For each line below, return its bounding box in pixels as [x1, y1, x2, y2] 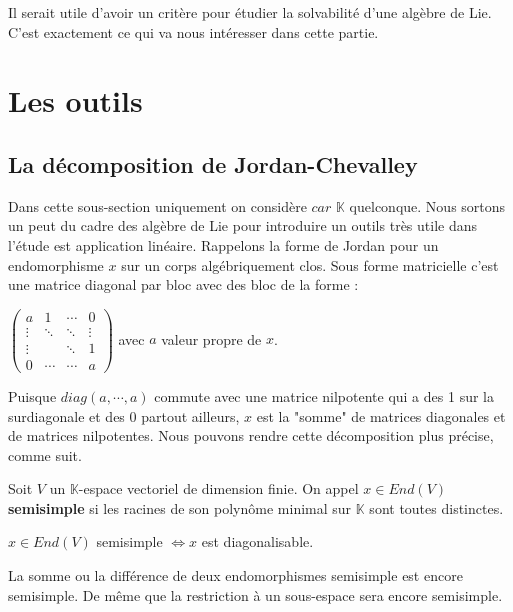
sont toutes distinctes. [369, 497, 504, 518]
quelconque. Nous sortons [349, 195, 506, 216]
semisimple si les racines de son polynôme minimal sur [8, 497, 352, 518]
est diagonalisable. [201, 531, 314, 552]
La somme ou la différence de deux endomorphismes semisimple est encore [8, 565, 463, 586]
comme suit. [8, 444, 82, 465]
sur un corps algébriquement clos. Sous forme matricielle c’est [121, 254, 499, 275]
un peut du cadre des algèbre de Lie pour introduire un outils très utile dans [8, 215, 477, 236]
